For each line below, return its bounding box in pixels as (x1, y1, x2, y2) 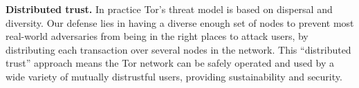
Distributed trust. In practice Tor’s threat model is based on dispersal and (6, 2, 333, 16)
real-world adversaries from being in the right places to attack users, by (6, 29, 309, 43)
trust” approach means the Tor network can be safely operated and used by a (6, 56, 334, 70)
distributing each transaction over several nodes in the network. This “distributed (6, 42, 351, 56)
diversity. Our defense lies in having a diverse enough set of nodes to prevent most (6, 15, 354, 30)
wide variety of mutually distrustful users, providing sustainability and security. (6, 69, 342, 83)
